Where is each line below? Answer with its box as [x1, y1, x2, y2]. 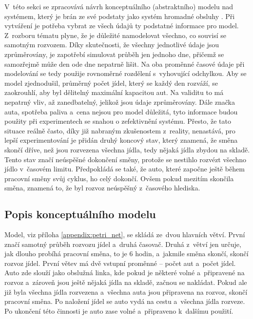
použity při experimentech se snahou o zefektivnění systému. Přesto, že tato [4, 116, 231, 126]
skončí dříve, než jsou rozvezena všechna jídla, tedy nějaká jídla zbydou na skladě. [4, 144, 250, 154]
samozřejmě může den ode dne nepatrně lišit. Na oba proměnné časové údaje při [4, 58, 245, 69]
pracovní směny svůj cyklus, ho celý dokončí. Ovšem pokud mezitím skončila [4, 173, 234, 183]
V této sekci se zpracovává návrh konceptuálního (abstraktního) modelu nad [4, 1, 233, 11]
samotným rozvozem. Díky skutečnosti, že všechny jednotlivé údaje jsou [4, 39, 219, 50]
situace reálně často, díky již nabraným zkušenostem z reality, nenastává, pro [4, 125, 235, 135]
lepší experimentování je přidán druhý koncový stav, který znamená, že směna [4, 135, 238, 145]
